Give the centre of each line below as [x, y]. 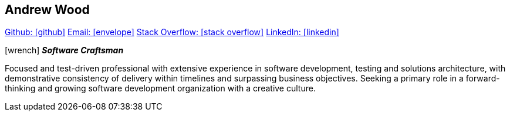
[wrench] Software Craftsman [64, 50]
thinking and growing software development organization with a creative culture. [160, 88]
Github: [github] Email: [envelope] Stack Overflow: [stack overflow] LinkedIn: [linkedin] [172, 32]
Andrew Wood [47, 10]
